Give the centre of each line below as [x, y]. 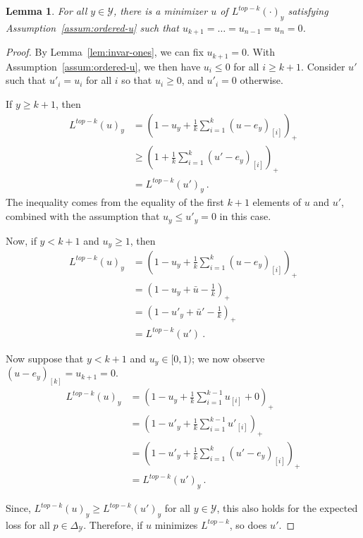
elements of [277, 202]
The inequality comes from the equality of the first [115, 202]
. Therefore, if [113, 524]
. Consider [323, 66]
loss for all [28, 524]
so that [137, 80]
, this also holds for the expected [287, 508]
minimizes [176, 524]
